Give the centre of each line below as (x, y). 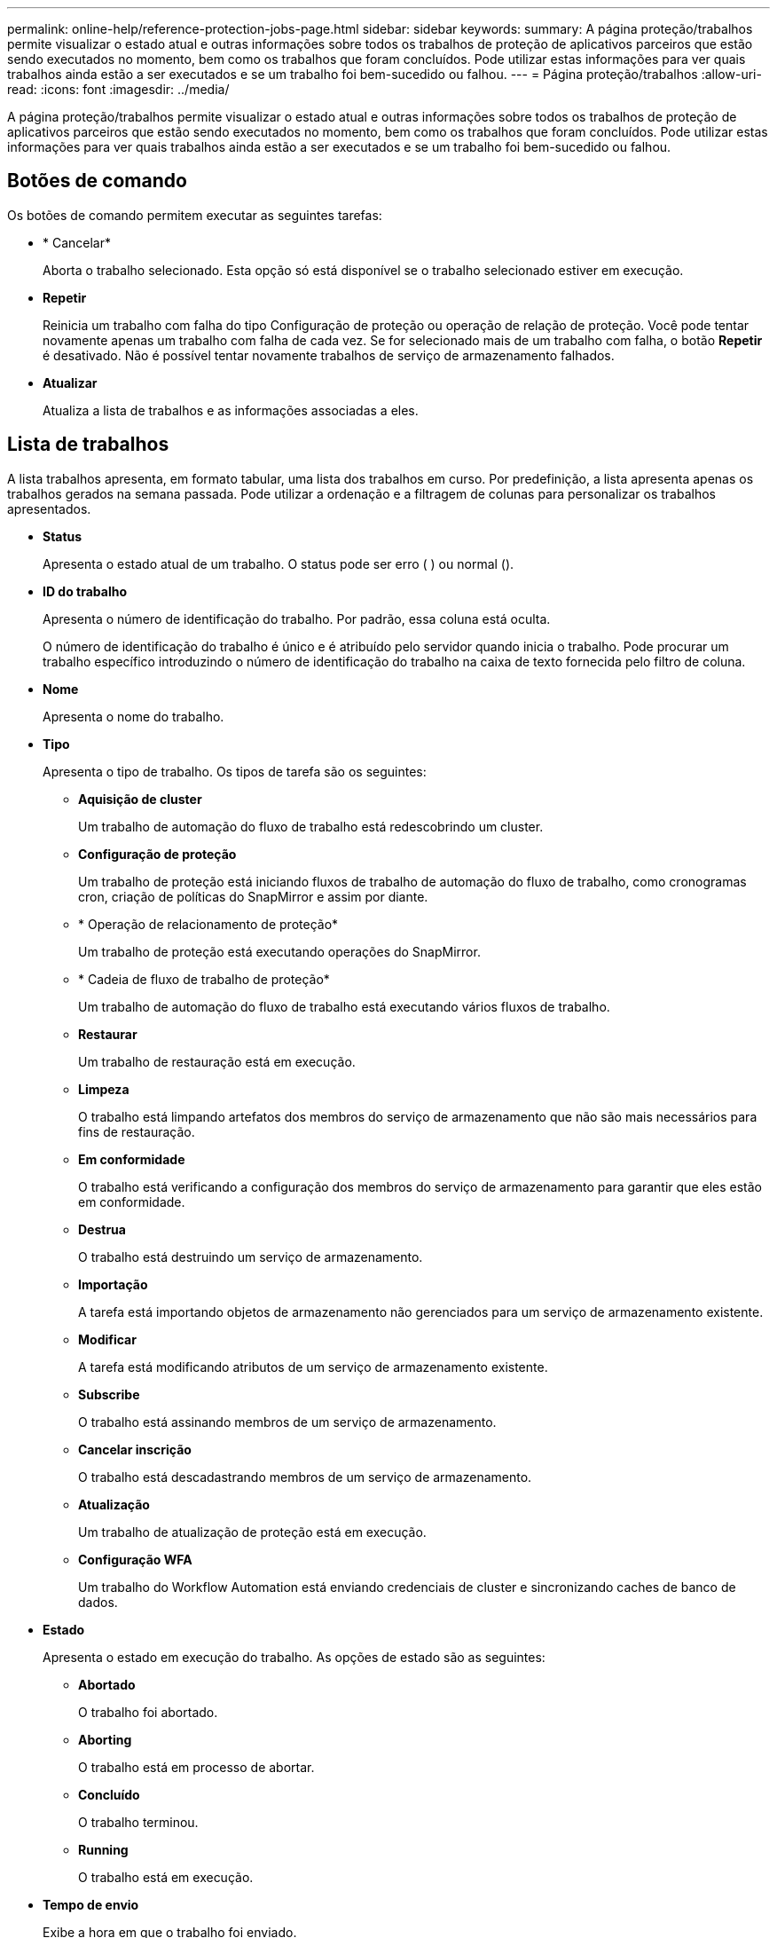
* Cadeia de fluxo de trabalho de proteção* (204, 979)
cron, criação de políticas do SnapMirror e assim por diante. (253, 896)
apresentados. (49, 508)
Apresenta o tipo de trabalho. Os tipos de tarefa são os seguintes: (235, 771)
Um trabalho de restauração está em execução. (217, 1061)
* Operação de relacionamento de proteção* (208, 924)
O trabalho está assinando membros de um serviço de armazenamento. (287, 1422)
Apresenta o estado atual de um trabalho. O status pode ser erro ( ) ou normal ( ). (279, 563)
